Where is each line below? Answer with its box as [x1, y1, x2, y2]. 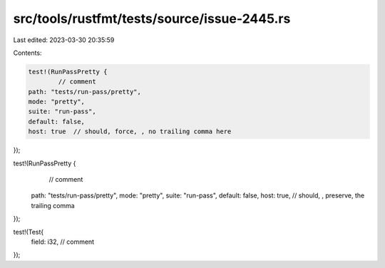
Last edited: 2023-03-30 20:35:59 [13, 36, 115, 44]
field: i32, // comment [31, 237, 95, 246]
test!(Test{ [13, 227, 44, 236]
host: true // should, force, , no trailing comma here [28, 128, 232, 135]
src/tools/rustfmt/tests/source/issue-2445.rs [13, 11, 291, 26]
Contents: [13, 48, 42, 57]
